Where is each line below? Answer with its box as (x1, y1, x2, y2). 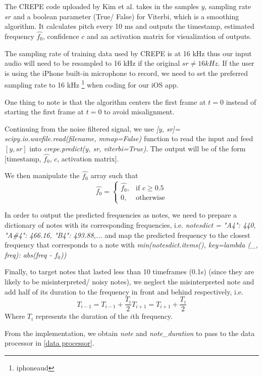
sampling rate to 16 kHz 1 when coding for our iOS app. (5, 78, 179, 90)
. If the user (218, 58, 254, 68)
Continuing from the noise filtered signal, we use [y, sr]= (5, 123, 180, 134)
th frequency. (132, 311, 173, 321)
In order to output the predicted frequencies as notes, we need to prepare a (5, 210, 237, 220)
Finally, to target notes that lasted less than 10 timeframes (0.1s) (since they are (5, 266, 254, 277)
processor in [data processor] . (5, 338, 94, 348)
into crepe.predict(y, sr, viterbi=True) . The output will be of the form (29, 143, 246, 153)
